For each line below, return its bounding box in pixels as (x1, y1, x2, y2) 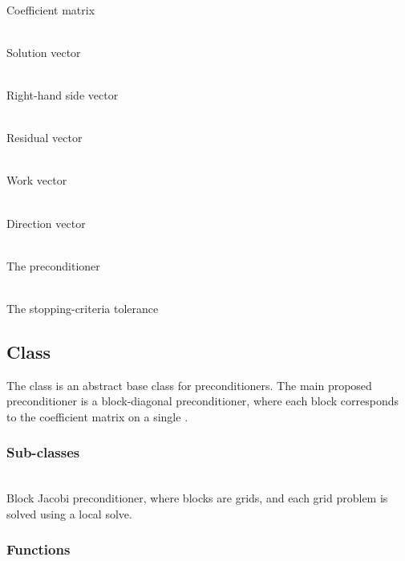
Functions (6, 539, 71, 559)
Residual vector (6, 129, 83, 146)
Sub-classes (6, 442, 80, 462)
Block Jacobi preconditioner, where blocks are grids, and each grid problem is (6, 490, 388, 506)
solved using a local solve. (6, 505, 132, 522)
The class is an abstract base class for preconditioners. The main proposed (6, 376, 372, 393)
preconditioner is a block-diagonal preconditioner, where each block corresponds (6, 392, 399, 409)
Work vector (6, 172, 67, 189)
